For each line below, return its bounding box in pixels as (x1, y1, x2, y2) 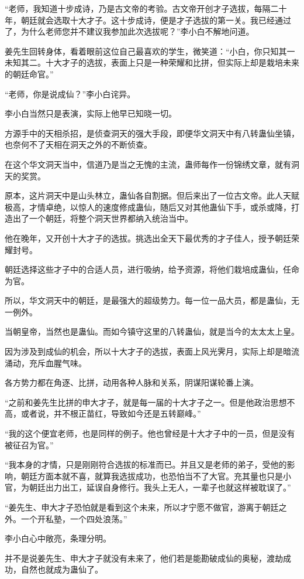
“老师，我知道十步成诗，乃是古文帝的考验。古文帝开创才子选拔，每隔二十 (5, 2, 287, 14)
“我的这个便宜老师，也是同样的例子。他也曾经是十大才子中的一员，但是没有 (5, 427, 295, 440)
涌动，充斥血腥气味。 (5, 356, 87, 369)
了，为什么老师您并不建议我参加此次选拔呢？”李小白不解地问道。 (5, 25, 254, 38)
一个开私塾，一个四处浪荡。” (20, 512, 127, 524)
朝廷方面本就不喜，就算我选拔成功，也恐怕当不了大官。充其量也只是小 (20, 469, 291, 482)
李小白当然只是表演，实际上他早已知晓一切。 (5, 107, 177, 120)
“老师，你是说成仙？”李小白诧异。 (5, 87, 136, 100)
